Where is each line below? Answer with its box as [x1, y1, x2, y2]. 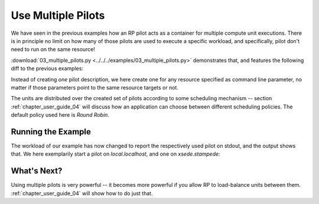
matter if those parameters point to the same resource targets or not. [11, 84, 178, 91]
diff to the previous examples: [11, 65, 84, 72]
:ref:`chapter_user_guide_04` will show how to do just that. [11, 189, 153, 197]
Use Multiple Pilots [11, 9, 105, 22]
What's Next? [11, 166, 63, 176]
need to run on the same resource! [11, 46, 96, 53]
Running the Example [11, 127, 92, 137]
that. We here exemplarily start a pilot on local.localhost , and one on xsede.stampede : [11, 150, 221, 157]
